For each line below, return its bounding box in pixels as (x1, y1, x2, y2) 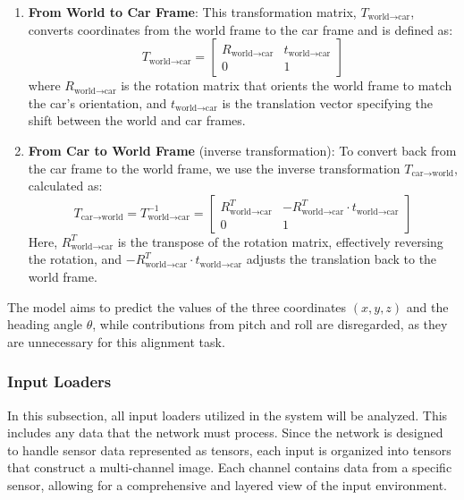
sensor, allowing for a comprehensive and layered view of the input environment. (7, 475, 447, 494)
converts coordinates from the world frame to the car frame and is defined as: (28, 20, 453, 38)
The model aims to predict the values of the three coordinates (7, 297, 347, 316)
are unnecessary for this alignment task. (7, 332, 225, 351)
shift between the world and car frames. (28, 111, 246, 130)
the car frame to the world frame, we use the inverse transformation (28, 158, 401, 177)
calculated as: (28, 176, 103, 195)
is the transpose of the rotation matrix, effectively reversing (117, 232, 443, 250)
